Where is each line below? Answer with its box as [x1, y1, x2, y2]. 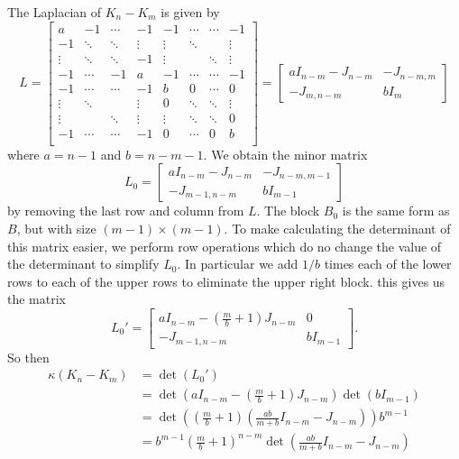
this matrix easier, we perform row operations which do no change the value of [7, 236, 442, 255]
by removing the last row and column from [7, 201, 244, 220]
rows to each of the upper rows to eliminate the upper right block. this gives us [7, 271, 445, 290]
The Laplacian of [7, 3, 102, 21]
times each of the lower [324, 254, 452, 273]
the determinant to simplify [7, 254, 160, 273]
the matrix [7, 289, 66, 308]
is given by [161, 3, 220, 21]
